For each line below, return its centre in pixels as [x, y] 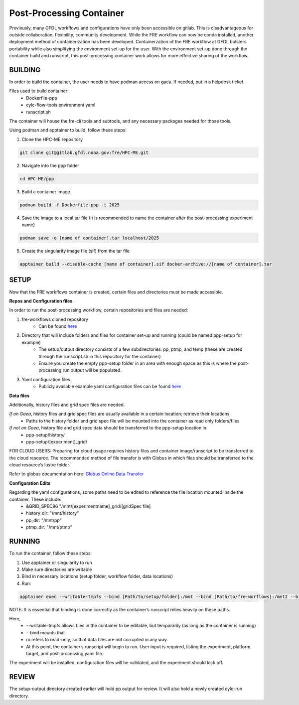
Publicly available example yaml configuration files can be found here [110, 387]
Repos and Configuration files [41, 301]
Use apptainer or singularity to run [57, 563]
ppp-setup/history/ [45, 435]
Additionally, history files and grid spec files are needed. [67, 405]
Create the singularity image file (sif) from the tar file [75, 251]
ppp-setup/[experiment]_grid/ [57, 441]
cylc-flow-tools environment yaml [61, 105]
